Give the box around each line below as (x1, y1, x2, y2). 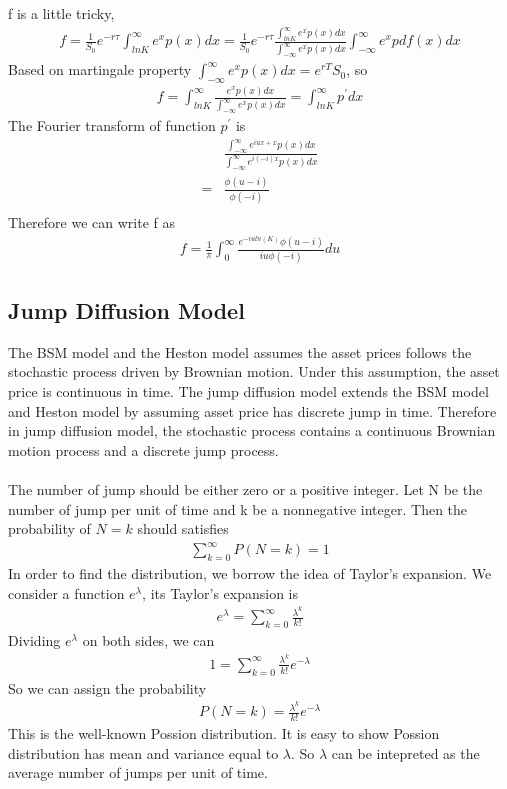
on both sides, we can (82, 630, 215, 651)
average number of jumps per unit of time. (8, 762, 268, 783)
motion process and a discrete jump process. (8, 439, 279, 460)
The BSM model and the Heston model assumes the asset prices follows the (8, 341, 472, 362)
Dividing (8, 630, 61, 651)
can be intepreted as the (331, 742, 480, 763)
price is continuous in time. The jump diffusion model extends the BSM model (8, 380, 489, 401)
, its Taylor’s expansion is (142, 582, 299, 603)
